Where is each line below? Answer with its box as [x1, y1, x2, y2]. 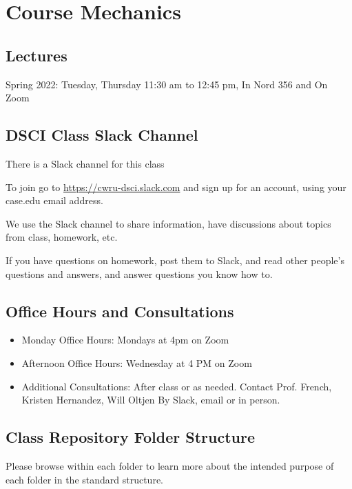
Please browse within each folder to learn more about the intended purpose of [6, 458, 334, 472]
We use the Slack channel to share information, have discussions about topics [6, 216, 331, 230]
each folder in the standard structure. [6, 472, 163, 486]
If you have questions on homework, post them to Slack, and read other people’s [6, 252, 344, 267]
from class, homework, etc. [6, 230, 118, 244]
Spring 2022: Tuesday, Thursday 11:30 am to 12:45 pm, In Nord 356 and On [6, 77, 328, 91]
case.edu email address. [6, 193, 103, 208]
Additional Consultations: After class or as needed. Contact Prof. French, [21, 379, 332, 393]
